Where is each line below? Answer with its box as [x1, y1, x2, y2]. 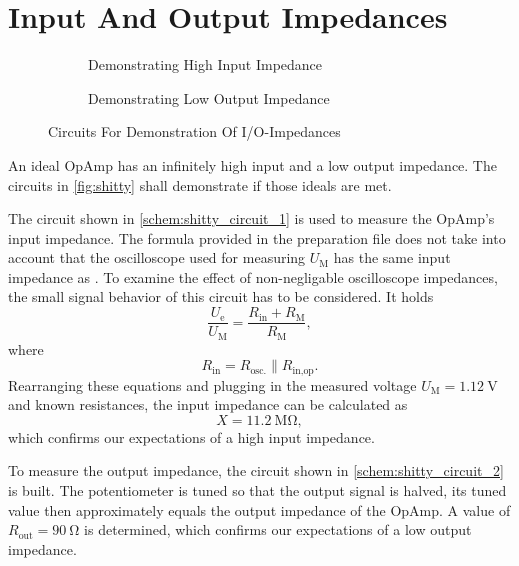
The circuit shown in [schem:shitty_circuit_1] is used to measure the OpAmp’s [8, 208, 495, 229]
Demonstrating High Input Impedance [88, 54, 323, 75]
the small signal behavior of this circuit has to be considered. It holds [8, 286, 434, 307]
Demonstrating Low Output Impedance [88, 87, 330, 108]
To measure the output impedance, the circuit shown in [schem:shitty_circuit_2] [8, 460, 504, 481]
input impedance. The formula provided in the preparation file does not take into [8, 227, 506, 248]
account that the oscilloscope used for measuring [8, 247, 306, 268]
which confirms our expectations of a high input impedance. [8, 426, 375, 447]
